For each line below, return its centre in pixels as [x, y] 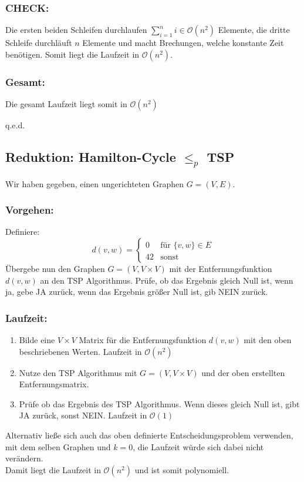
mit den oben [268, 340]
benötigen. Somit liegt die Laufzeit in [72, 54]
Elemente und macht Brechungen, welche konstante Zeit [183, 43]
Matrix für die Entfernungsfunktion [143, 340]
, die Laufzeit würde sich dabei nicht [198, 446]
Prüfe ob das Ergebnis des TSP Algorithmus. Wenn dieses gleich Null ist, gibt [159, 403]
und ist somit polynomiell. [182, 469]
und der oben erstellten [243, 372]
